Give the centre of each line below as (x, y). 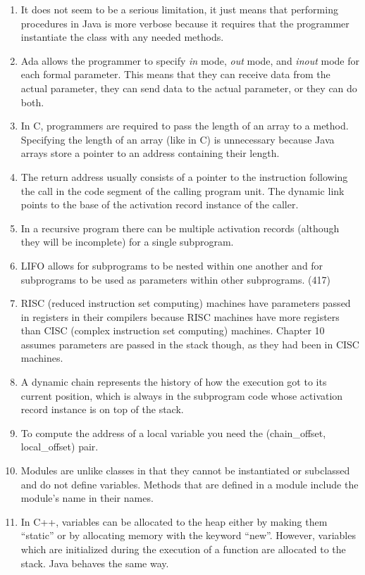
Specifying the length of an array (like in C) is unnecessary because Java (178, 139)
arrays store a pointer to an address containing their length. (150, 153)
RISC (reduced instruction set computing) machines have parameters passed (186, 303)
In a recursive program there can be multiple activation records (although (180, 228)
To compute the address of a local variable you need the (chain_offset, (173, 432)
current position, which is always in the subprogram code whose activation (182, 395)
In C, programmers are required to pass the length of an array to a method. (185, 126)
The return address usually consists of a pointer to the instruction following (184, 176)
